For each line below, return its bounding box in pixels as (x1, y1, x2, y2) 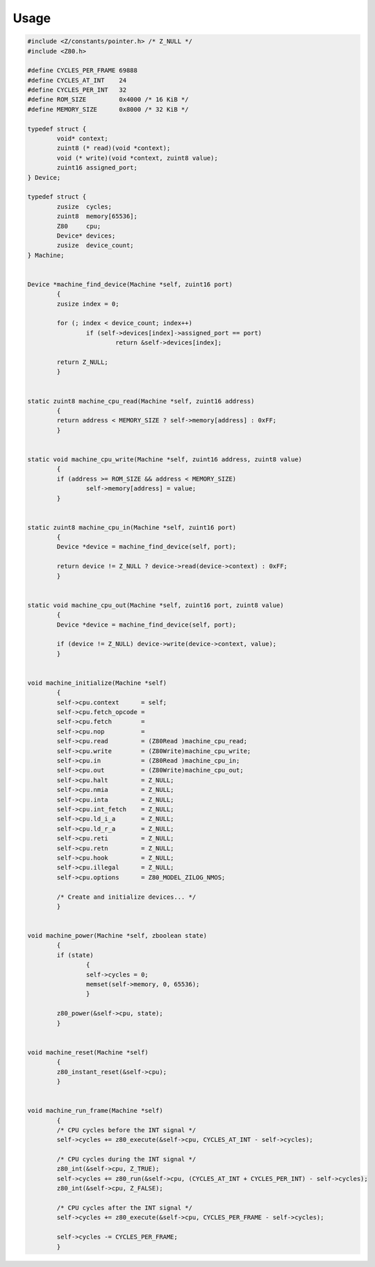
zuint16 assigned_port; (56, 164, 138, 172)
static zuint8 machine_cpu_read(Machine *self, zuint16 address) (27, 397, 255, 405)
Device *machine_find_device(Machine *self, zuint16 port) (27, 280, 233, 288)
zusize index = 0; (56, 299, 119, 308)
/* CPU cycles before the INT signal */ (56, 1126, 197, 1134)
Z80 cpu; (56, 222, 101, 230)
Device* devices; (56, 231, 116, 240)
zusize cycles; (56, 202, 112, 210)
